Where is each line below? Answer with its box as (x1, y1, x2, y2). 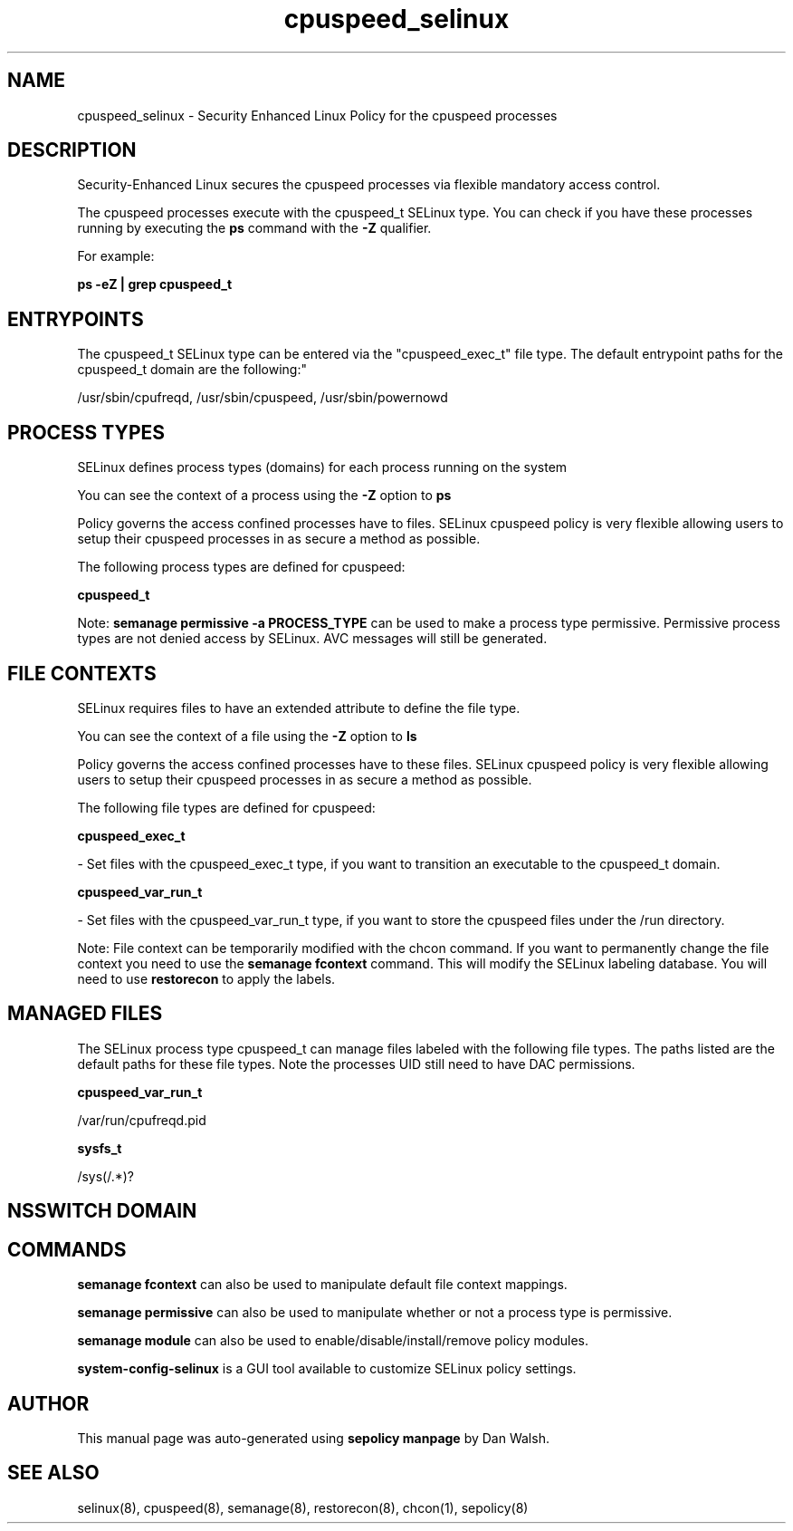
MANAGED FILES (7, 1002, 163, 1025)
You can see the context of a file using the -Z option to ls (77, 727, 417, 744)
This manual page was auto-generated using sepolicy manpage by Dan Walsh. (77, 1430, 549, 1446)
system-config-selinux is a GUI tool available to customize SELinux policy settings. (77, 1361, 577, 1377)
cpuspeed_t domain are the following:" (77, 361, 307, 378)
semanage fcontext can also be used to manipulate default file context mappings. (77, 1276, 568, 1293)
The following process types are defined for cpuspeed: (77, 559, 406, 575)
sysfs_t (77, 1140, 122, 1156)
